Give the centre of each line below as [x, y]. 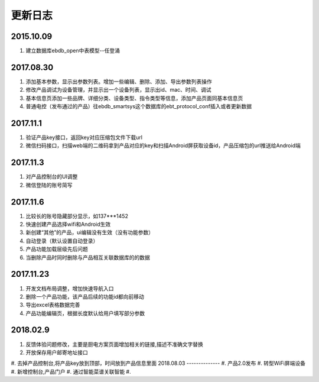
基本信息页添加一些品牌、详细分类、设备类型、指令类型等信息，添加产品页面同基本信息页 [134, 98]
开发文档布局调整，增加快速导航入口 [70, 288]
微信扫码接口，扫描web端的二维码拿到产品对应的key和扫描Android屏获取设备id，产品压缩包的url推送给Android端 [163, 145]
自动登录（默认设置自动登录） [62, 241]
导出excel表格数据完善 [53, 305]
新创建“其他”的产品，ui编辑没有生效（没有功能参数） [89, 232]
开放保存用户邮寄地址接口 [57, 352]
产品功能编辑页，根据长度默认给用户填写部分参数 [85, 313]
